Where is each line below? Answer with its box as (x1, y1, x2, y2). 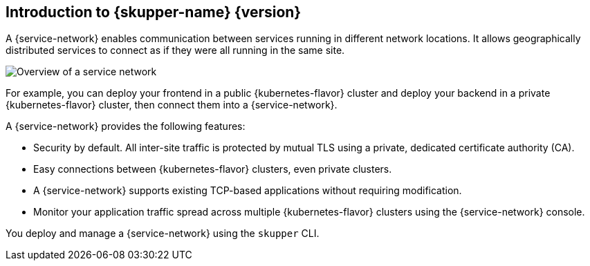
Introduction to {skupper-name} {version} (6, 3, 302, 21)
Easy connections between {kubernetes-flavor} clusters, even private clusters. (33, 163, 392, 175)
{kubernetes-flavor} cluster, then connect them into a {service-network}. (6, 99, 338, 111)
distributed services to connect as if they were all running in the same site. (6, 44, 345, 57)
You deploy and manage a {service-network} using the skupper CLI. (6, 227, 320, 240)
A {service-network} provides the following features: (6, 120, 246, 133)
